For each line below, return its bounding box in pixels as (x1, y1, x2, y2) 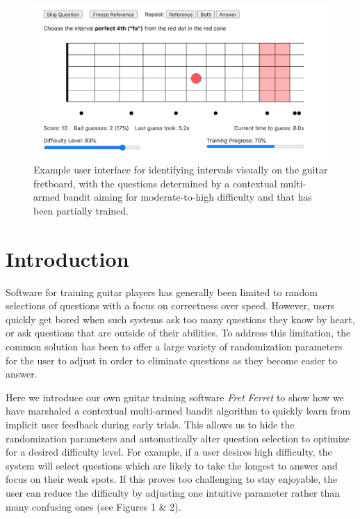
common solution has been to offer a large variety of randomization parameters (6, 339, 343, 353)
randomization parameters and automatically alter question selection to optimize (6, 431, 350, 445)
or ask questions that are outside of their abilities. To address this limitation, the (6, 325, 351, 340)
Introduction (6, 244, 129, 272)
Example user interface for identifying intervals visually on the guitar (33, 162, 328, 177)
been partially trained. (33, 203, 129, 217)
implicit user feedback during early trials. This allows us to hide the (6, 417, 295, 431)
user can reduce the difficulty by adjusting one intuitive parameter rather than (6, 485, 341, 499)
